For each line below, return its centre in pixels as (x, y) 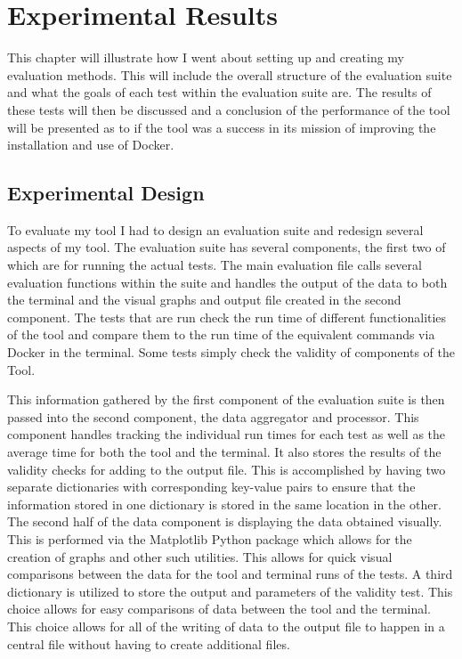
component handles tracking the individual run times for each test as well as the (227, 434)
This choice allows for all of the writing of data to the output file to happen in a (226, 626)
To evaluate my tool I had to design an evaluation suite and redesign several (215, 229)
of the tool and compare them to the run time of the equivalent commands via (221, 334)
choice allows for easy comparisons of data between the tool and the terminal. (219, 609)
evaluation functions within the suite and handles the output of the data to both (227, 282)
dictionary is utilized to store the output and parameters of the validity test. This (230, 591)
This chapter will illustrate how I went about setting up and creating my (206, 57)
